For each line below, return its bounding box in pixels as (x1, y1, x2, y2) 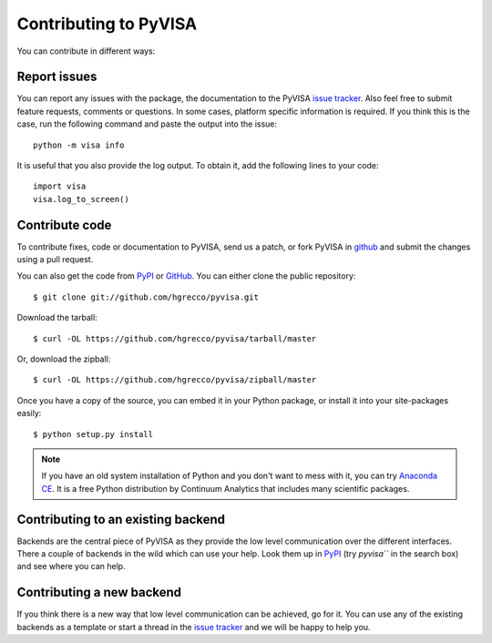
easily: (16, 408, 42, 419)
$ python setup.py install (33, 429, 154, 439)
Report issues (16, 69, 97, 85)
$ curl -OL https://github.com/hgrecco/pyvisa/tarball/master (33, 333, 317, 343)
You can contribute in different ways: (16, 46, 156, 56)
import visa (33, 181, 87, 191)
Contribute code (16, 217, 112, 232)
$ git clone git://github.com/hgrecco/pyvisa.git (33, 291, 260, 302)
